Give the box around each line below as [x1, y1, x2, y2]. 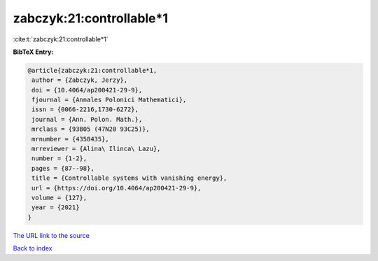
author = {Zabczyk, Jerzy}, [31, 76, 128, 84]
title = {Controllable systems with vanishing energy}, [31, 174, 227, 182]
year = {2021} [31, 204, 80, 211]
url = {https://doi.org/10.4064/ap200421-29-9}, [31, 184, 202, 192]
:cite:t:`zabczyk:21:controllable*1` [13, 35, 108, 43]
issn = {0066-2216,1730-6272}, [31, 106, 139, 113]
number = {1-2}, [31, 155, 87, 162]
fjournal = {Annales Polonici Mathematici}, [31, 96, 187, 104]
